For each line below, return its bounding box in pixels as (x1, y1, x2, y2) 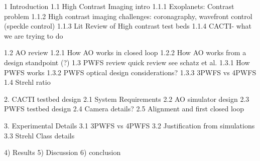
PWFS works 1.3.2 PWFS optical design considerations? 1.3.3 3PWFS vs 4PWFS (4, 67, 256, 77)
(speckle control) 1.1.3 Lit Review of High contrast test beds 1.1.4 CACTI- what (4, 21, 252, 31)
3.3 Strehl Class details (4, 130, 75, 140)
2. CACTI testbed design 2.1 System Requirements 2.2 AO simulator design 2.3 (4, 93, 249, 104)
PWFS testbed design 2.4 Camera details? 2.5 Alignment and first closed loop (4, 103, 244, 114)
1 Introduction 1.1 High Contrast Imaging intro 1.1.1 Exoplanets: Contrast (4, 1, 234, 11)
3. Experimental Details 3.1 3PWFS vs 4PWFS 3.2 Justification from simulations (4, 120, 255, 130)
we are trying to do (4, 30, 63, 41)
